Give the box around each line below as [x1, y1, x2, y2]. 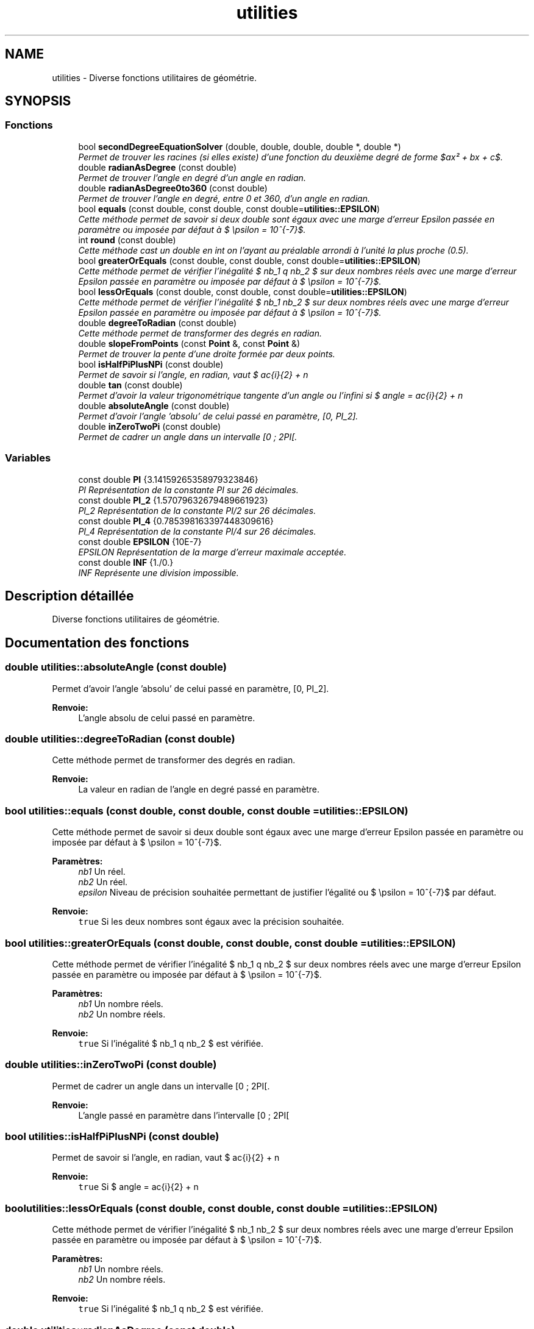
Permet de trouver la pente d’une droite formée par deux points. [78, 348, 335, 359]
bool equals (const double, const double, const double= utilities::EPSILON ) [78, 203, 380, 214]
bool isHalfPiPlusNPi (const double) [78, 358, 224, 369]
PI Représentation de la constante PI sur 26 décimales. [78, 484, 299, 495]
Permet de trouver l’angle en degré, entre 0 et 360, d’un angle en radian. [78, 193, 370, 204]
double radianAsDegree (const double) [78, 162, 237, 173]
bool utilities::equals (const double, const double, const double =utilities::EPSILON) [5, 804, 408, 817]
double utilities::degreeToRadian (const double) [5, 733, 235, 745]
